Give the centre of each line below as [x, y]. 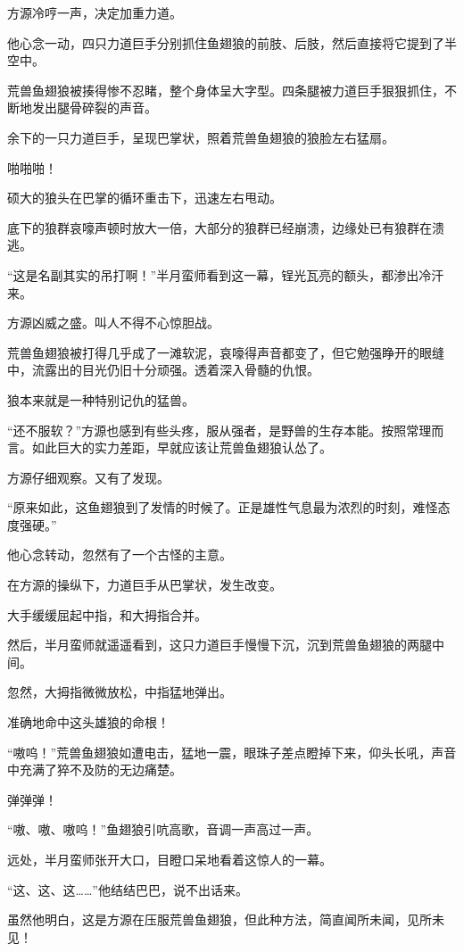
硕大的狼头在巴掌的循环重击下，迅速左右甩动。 [145, 198]
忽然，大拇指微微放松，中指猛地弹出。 [120, 692]
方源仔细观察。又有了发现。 [88, 477]
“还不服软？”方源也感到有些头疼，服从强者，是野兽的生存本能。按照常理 [220, 430]
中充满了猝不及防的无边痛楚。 [95, 770]
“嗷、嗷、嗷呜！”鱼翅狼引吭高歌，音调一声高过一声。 [163, 829]
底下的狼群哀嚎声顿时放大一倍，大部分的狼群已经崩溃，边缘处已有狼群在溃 [226, 227]
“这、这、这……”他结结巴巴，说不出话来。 [128, 889]
